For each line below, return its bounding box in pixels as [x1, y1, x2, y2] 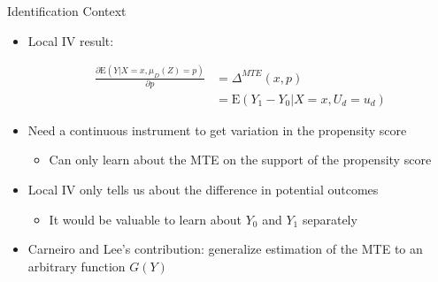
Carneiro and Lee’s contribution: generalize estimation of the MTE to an [27, 240, 423, 258]
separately [302, 210, 357, 228]
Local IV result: [27, 31, 114, 50]
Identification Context [7, 2, 127, 19]
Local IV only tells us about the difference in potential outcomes [27, 180, 379, 199]
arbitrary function [27, 256, 126, 275]
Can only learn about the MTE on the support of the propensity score [49, 150, 432, 169]
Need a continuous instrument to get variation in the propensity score [27, 120, 407, 139]
